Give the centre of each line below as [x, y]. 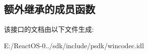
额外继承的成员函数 [50, 9]
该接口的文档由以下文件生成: [49, 29]
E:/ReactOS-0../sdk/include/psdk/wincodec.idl [74, 45]
